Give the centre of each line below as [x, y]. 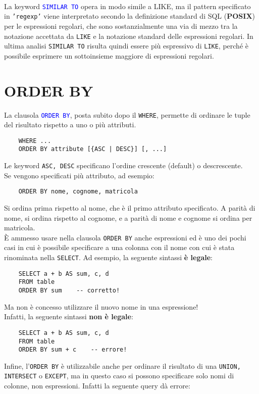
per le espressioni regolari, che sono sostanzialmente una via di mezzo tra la [121, 26]
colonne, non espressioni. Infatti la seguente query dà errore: [97, 386]
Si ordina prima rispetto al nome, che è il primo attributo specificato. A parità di [130, 208]
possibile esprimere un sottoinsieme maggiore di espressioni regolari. [109, 55]
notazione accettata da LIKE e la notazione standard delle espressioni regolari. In [129, 36]
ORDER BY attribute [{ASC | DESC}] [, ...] [93, 149]
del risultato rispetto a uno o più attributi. [70, 125]
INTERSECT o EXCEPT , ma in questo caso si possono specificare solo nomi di [119, 376]
